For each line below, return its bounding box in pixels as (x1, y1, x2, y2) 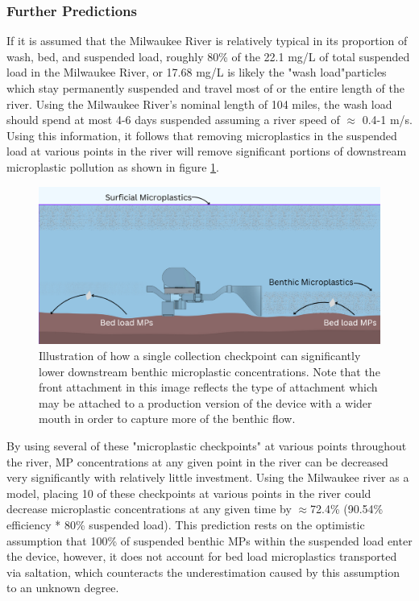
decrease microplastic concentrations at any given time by (6, 500, 292, 517)
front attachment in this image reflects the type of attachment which (39, 379, 378, 396)
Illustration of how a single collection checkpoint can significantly (39, 347, 361, 363)
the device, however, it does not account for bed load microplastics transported (6, 548, 397, 565)
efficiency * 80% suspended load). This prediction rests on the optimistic (6, 516, 365, 533)
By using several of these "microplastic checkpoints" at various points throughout (6, 437, 407, 454)
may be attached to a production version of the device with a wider (39, 394, 372, 411)
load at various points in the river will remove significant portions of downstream (6, 143, 407, 160)
